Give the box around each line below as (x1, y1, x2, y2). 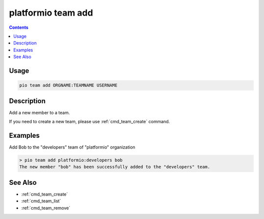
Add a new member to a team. (9, 109, 70, 115)
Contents (9, 24, 29, 30)
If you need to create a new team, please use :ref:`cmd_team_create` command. (9, 119, 170, 124)
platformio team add (9, 7, 93, 18)
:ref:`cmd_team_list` (21, 198, 61, 204)
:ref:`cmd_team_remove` (21, 205, 70, 211)
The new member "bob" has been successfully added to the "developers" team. (19, 164, 210, 170)
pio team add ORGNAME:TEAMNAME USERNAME (19, 83, 117, 88)
